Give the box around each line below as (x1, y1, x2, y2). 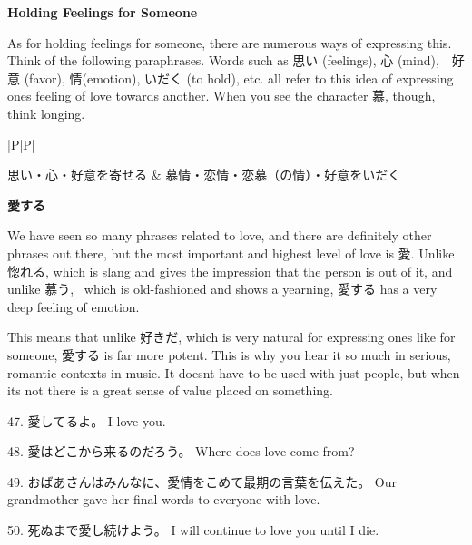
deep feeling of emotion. (7, 297, 140, 316)
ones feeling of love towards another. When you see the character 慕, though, (7, 86, 436, 105)
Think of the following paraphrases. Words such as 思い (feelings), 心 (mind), (7, 51, 439, 70)
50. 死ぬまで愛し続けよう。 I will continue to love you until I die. (7, 521, 379, 540)
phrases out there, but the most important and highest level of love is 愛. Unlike (7, 243, 455, 262)
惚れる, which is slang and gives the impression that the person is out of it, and (7, 261, 453, 280)
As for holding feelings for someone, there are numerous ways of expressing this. (7, 33, 452, 52)
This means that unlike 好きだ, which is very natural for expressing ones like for (7, 327, 456, 346)
